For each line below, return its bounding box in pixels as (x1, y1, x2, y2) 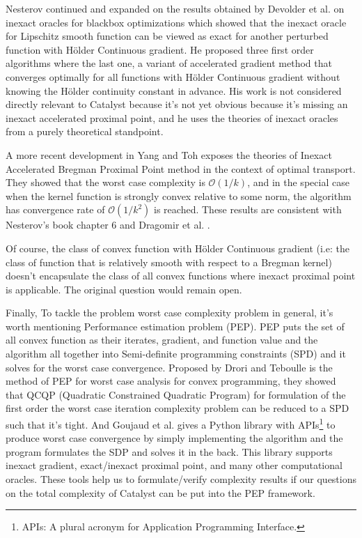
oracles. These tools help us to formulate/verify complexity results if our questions (6, 472, 357, 486)
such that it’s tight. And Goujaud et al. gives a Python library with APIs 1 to (6, 415, 336, 431)
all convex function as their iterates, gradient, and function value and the (6, 332, 318, 347)
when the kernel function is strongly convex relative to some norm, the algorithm (6, 188, 352, 203)
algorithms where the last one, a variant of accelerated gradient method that (6, 56, 332, 70)
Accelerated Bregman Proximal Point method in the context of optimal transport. (6, 161, 356, 176)
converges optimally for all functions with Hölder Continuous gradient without (6, 69, 340, 84)
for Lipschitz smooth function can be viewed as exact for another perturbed (6, 29, 329, 43)
